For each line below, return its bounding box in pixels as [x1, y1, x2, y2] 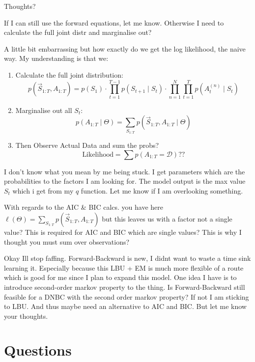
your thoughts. [4, 310, 48, 321]
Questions [4, 339, 72, 360]
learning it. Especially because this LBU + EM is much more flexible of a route [4, 262, 244, 273]
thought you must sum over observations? [4, 236, 130, 247]
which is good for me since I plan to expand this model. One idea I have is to [4, 272, 237, 282]
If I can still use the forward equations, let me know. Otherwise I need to [4, 17, 224, 28]
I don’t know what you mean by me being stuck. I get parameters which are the [4, 166, 245, 176]
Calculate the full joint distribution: [15, 69, 123, 80]
